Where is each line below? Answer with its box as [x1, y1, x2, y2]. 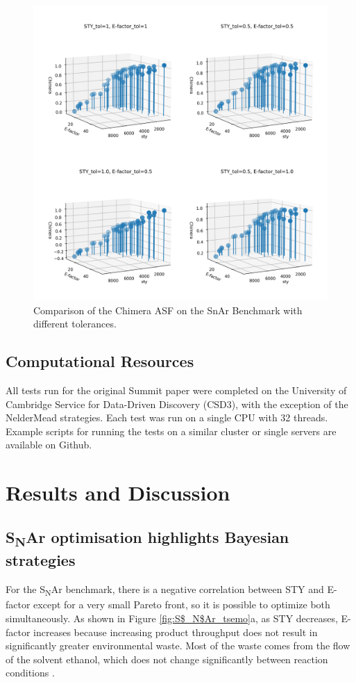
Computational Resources [6, 350, 194, 372]
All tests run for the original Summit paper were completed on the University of [6, 382, 347, 397]
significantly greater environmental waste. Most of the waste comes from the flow [6, 638, 350, 653]
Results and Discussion [6, 478, 230, 507]
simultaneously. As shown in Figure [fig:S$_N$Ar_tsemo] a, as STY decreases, [6, 610, 338, 625]
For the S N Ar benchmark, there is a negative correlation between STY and [6, 582, 324, 599]
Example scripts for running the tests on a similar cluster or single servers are [6, 423, 337, 438]
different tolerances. [33, 316, 117, 331]
